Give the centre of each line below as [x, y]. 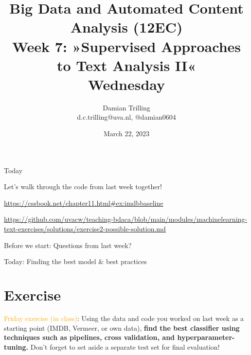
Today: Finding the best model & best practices [75, 261]
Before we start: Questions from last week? [68, 245]
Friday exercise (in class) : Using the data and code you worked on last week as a [124, 318]
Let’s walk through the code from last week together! [83, 186]
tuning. [16, 346]
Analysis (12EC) [126, 27]
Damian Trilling [126, 107]
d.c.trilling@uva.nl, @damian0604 [126, 117]
